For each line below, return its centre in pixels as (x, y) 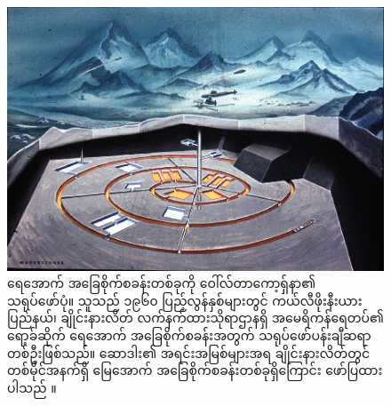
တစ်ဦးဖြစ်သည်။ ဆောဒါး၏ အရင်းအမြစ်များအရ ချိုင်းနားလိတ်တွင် (189, 352)
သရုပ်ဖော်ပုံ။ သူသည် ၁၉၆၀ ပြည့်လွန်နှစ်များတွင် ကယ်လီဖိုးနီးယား (185, 300)
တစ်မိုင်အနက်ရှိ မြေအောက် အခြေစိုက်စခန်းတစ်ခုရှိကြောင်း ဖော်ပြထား (195, 370)
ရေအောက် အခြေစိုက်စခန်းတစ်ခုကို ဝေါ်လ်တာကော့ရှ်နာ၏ (162, 283)
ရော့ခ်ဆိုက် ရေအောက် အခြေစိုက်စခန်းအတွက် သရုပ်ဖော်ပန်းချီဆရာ (189, 335)
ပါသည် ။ (32, 387)
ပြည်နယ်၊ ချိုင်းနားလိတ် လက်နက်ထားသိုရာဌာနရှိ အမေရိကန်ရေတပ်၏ (195, 318)
